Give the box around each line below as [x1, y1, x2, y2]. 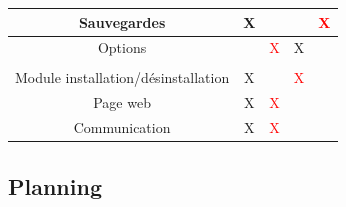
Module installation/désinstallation [15, 67, 230, 88]
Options [97, 37, 147, 58]
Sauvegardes [78, 11, 166, 32]
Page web [93, 92, 151, 113]
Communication [73, 117, 171, 138]
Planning [8, 170, 102, 201]
